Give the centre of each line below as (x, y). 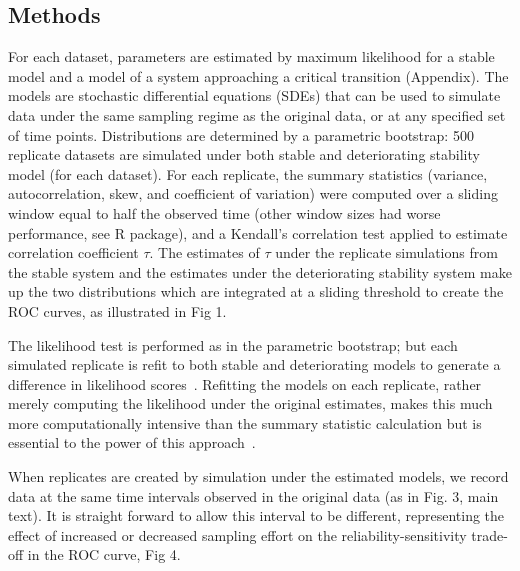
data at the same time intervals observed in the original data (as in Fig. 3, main (253, 495)
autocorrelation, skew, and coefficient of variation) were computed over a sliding (253, 193)
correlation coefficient (73, 252)
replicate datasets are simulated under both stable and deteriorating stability (244, 154)
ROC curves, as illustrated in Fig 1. (117, 310)
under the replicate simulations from (386, 252)
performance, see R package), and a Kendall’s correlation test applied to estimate (258, 232)
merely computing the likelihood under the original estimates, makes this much (250, 403)
